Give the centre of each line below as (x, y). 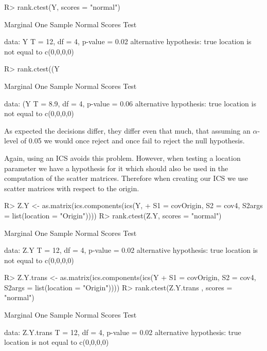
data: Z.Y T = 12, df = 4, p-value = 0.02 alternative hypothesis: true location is (131, 250)
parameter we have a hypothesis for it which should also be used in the (116, 168)
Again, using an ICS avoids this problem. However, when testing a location (122, 158)
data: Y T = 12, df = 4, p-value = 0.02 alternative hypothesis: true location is (128, 41)
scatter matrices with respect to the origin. (72, 188)
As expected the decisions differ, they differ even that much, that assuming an (127, 130)
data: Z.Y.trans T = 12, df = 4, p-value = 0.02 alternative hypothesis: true (123, 332)
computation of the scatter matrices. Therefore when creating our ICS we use (126, 178)
